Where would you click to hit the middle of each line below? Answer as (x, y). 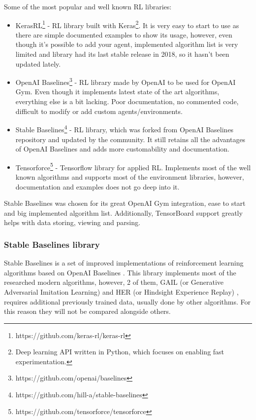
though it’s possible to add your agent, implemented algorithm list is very (127, 44)
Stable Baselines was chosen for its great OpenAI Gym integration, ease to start (125, 203)
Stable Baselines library (52, 244)
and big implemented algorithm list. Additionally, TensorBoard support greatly (123, 212)
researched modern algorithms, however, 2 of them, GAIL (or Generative (114, 282)
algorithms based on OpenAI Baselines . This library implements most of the (120, 272)
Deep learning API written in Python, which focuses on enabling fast (120, 352)
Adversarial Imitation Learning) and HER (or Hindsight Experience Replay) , (121, 291)
